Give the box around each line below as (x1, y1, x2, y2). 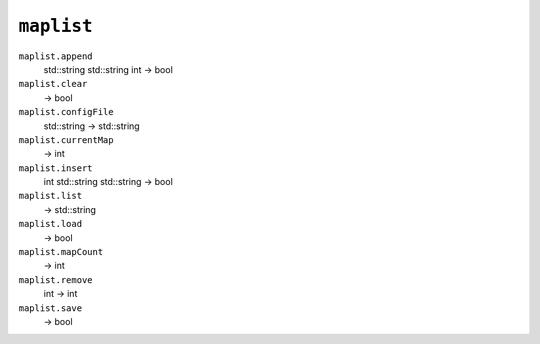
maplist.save (18, 302, 83, 314)
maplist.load (18, 218, 83, 230)
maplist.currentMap (18, 134, 114, 145)
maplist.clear (18, 78, 88, 90)
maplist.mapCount (18, 246, 104, 258)
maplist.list (18, 190, 83, 202)
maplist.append (18, 50, 94, 62)
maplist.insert (18, 162, 94, 174)
